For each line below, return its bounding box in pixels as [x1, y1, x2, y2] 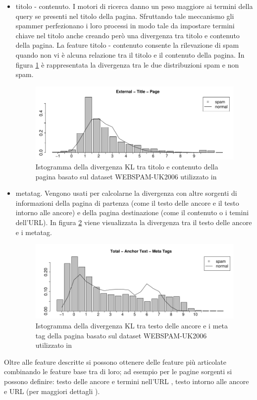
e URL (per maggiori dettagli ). [4, 386, 100, 396]
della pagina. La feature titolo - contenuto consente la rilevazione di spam [15, 40, 239, 50]
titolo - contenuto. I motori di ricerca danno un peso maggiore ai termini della [15, 1, 253, 11]
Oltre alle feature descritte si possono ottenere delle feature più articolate [4, 356, 226, 367]
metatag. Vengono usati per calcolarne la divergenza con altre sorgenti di [15, 188, 237, 198]
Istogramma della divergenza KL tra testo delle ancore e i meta [35, 320, 228, 330]
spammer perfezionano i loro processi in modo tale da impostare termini [15, 20, 235, 31]
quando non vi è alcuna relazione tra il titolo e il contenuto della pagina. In [15, 49, 245, 60]
